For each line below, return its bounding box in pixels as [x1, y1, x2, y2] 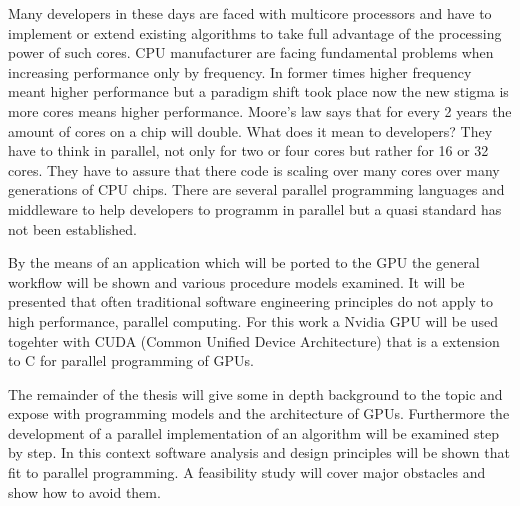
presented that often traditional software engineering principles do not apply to [8, 291, 494, 312]
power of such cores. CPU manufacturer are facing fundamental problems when [8, 42, 494, 63]
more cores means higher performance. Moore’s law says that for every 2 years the [8, 100, 512, 121]
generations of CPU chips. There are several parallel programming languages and [8, 179, 505, 200]
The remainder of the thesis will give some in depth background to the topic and [8, 383, 503, 404]
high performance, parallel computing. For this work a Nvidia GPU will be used [8, 310, 499, 331]
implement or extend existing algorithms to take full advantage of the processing [8, 22, 502, 43]
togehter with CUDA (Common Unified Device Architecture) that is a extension [8, 330, 500, 351]
